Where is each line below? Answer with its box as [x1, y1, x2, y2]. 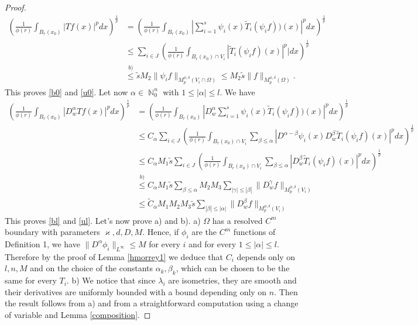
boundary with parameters [5, 226, 100, 238]
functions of [233, 226, 276, 238]
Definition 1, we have [5, 237, 80, 250]
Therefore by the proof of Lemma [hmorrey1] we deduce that [5, 250, 223, 262]
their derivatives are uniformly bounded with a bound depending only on [5, 285, 267, 298]
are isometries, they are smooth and [168, 274, 297, 286]
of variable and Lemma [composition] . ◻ [5, 308, 151, 320]
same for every [5, 274, 57, 286]
